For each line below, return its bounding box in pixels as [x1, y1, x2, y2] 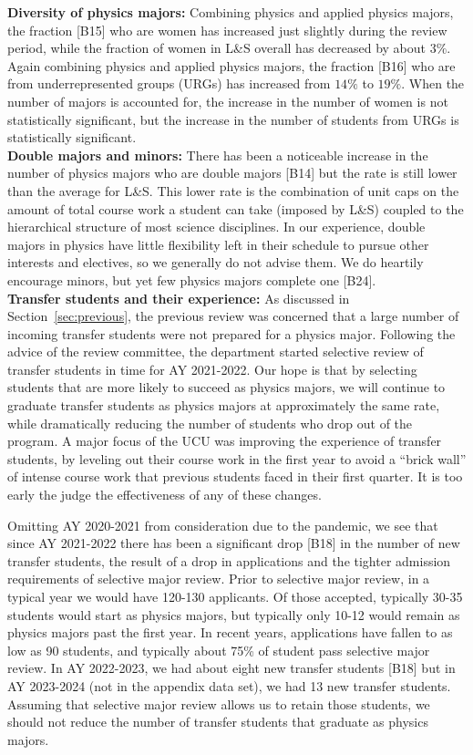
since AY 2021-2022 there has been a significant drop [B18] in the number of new [7, 533, 460, 553]
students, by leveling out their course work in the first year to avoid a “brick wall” [7, 449, 467, 468]
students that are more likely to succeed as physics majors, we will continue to [7, 377, 446, 397]
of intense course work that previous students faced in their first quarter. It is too [7, 467, 463, 486]
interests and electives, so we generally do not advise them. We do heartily [7, 253, 424, 272]
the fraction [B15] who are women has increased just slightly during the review [7, 20, 447, 39]
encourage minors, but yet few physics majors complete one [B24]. [7, 270, 376, 289]
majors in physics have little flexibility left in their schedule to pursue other [7, 234, 429, 253]
